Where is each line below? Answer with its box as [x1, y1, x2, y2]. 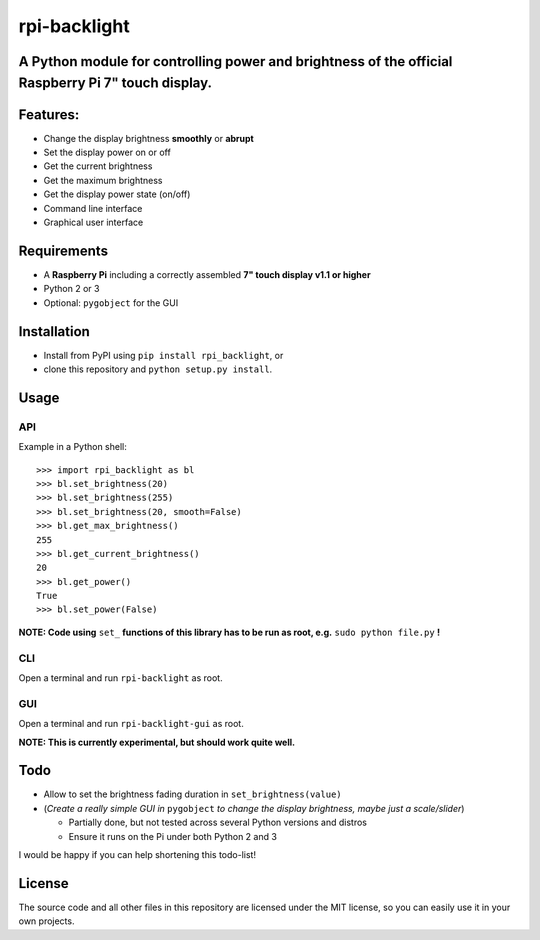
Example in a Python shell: [18, 441, 127, 453]
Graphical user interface [43, 216, 144, 229]
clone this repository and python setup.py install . [43, 363, 273, 375]
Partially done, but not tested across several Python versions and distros [68, 816, 367, 829]
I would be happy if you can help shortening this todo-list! [18, 848, 257, 860]
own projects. [18, 915, 75, 927]
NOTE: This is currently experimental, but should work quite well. [18, 736, 295, 748]
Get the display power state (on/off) [43, 188, 191, 200]
